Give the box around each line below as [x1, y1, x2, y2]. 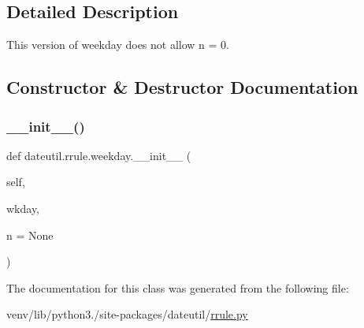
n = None [6, 226, 54, 243]
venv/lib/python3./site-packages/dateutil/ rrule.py [6, 306, 248, 322]
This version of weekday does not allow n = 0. [6, 36, 229, 53]
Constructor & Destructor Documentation [6, 75, 358, 99]
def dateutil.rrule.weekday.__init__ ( [6, 147, 191, 163]
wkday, [6, 199, 40, 216]
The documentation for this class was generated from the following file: [6, 279, 349, 296]
